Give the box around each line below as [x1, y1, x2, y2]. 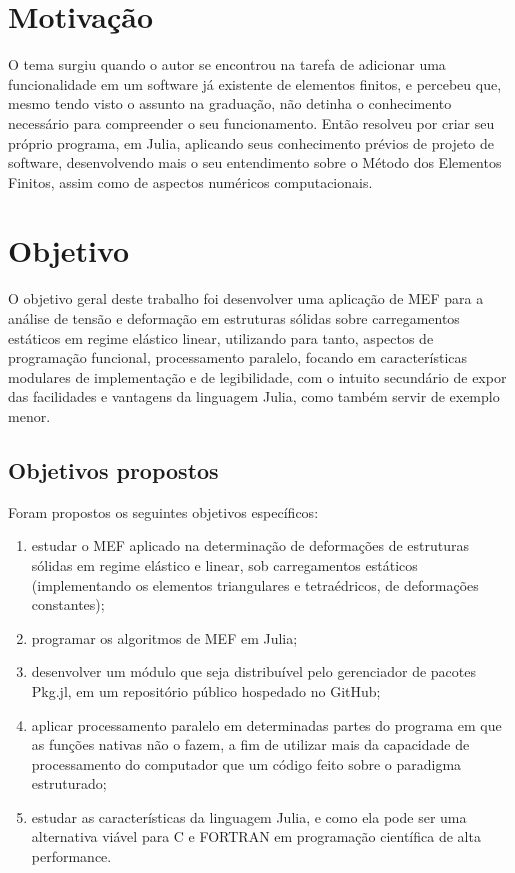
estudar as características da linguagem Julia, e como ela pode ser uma [31, 806, 467, 827]
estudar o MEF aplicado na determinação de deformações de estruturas [31, 535, 470, 556]
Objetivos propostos [8, 454, 219, 485]
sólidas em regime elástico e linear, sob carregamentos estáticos [31, 554, 418, 575]
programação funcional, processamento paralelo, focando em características [8, 347, 468, 368]
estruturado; [31, 773, 107, 794]
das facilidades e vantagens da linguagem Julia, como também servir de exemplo [8, 386, 500, 407]
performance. [31, 846, 112, 867]
